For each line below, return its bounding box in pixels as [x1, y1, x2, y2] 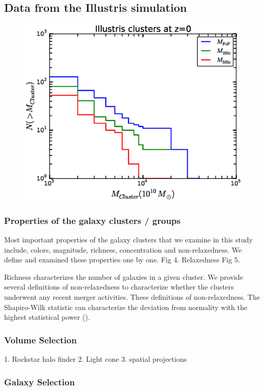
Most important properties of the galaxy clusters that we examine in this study [4, 234, 253, 245]
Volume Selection [4, 333, 77, 346]
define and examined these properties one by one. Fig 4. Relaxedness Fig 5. [4, 254, 240, 265]
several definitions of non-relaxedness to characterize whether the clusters [4, 281, 234, 292]
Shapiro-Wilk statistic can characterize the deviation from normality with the [4, 301, 248, 312]
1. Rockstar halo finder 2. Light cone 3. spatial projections [4, 354, 187, 364]
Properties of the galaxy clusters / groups [4, 214, 181, 227]
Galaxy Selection [4, 375, 75, 388]
